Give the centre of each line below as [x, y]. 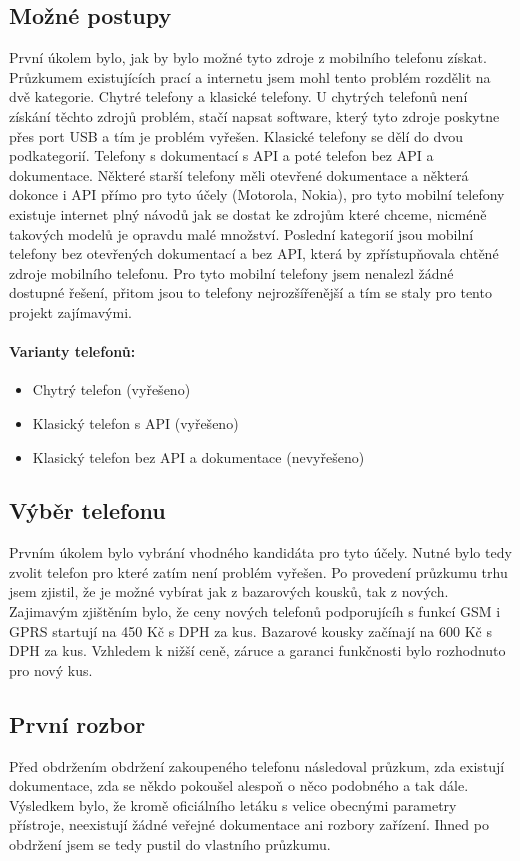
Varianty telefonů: [72, 351]
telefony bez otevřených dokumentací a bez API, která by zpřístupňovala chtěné [254, 253]
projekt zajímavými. [70, 311]
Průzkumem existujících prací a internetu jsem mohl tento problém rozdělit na [250, 76]
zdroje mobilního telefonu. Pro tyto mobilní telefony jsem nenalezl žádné [231, 272]
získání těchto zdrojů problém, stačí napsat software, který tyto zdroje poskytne [254, 115]
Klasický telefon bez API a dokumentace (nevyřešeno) [198, 456]
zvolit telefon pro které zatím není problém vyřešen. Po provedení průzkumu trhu [258, 571]
